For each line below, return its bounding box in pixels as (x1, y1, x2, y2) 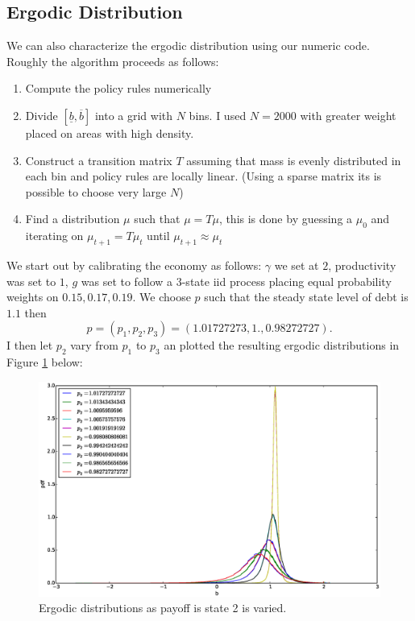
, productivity (328, 256, 396, 273)
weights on (6, 288, 59, 305)
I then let (6, 337, 53, 354)
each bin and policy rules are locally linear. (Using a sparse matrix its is (25, 168, 382, 184)
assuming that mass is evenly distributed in (186, 151, 401, 168)
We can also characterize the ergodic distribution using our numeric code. (6, 37, 370, 54)
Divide (25, 106, 58, 123)
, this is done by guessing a (218, 210, 353, 227)
